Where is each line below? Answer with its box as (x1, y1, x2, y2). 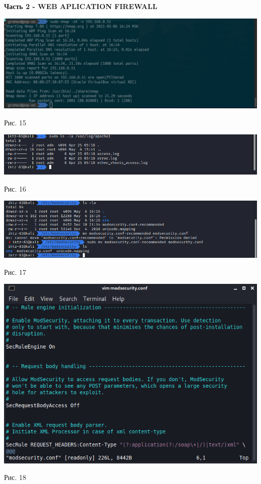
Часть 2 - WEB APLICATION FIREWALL (4, 1, 158, 11)
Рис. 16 (4, 183, 27, 194)
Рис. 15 (4, 117, 27, 127)
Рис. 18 (4, 472, 27, 482)
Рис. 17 (4, 266, 27, 277)
